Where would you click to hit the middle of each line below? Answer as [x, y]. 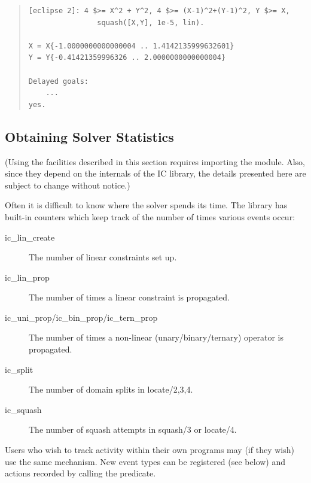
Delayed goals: [59, 81]
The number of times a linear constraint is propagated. [129, 297]
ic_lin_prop [27, 277]
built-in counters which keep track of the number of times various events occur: [150, 216]
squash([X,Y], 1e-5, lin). [151, 22]
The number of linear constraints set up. [103, 257]
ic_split [19, 369]
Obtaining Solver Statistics [89, 136]
